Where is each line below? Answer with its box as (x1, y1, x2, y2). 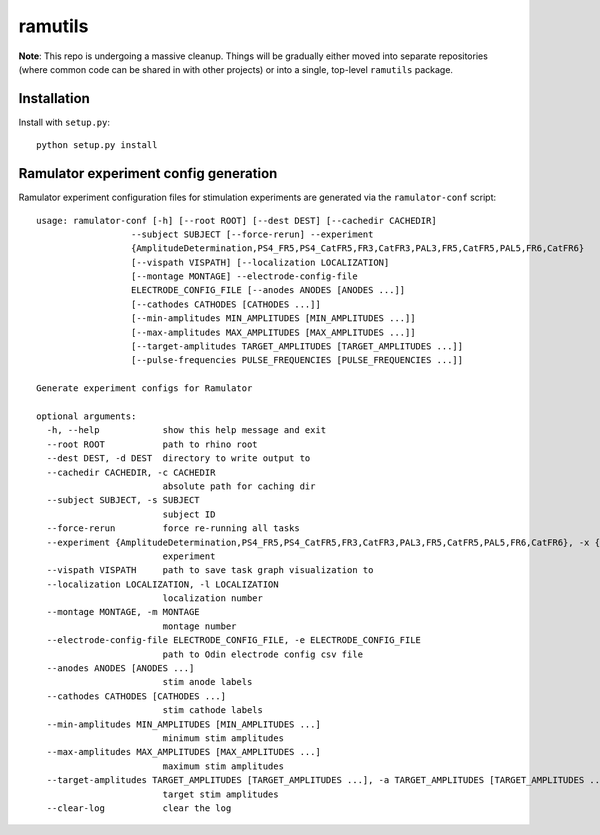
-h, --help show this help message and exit (46, 425, 327, 436)
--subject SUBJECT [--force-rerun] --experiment (130, 228, 374, 240)
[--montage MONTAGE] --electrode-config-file (130, 271, 359, 282)
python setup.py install (36, 140, 158, 151)
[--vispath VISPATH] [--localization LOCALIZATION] (130, 256, 390, 268)
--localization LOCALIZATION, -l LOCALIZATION (46, 578, 279, 590)
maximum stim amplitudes (162, 760, 285, 772)
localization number (162, 593, 264, 604)
